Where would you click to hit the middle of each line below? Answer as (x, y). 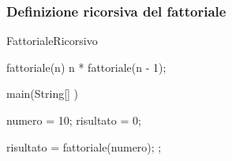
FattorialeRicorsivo (52, 41)
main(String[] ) (43, 94)
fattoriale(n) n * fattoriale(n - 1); (86, 67)
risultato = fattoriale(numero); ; (84, 146)
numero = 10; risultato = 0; (74, 120)
